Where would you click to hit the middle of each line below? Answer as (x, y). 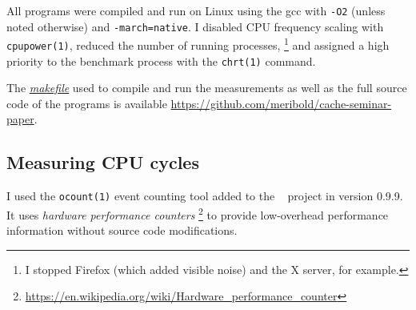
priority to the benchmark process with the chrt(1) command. (161, 60)
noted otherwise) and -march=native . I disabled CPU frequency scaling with (195, 26)
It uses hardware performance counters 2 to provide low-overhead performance (198, 213)
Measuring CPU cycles (103, 162)
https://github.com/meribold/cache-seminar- (281, 103)
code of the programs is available (87, 103)
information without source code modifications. (122, 230)
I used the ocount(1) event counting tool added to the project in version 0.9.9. (205, 196)
